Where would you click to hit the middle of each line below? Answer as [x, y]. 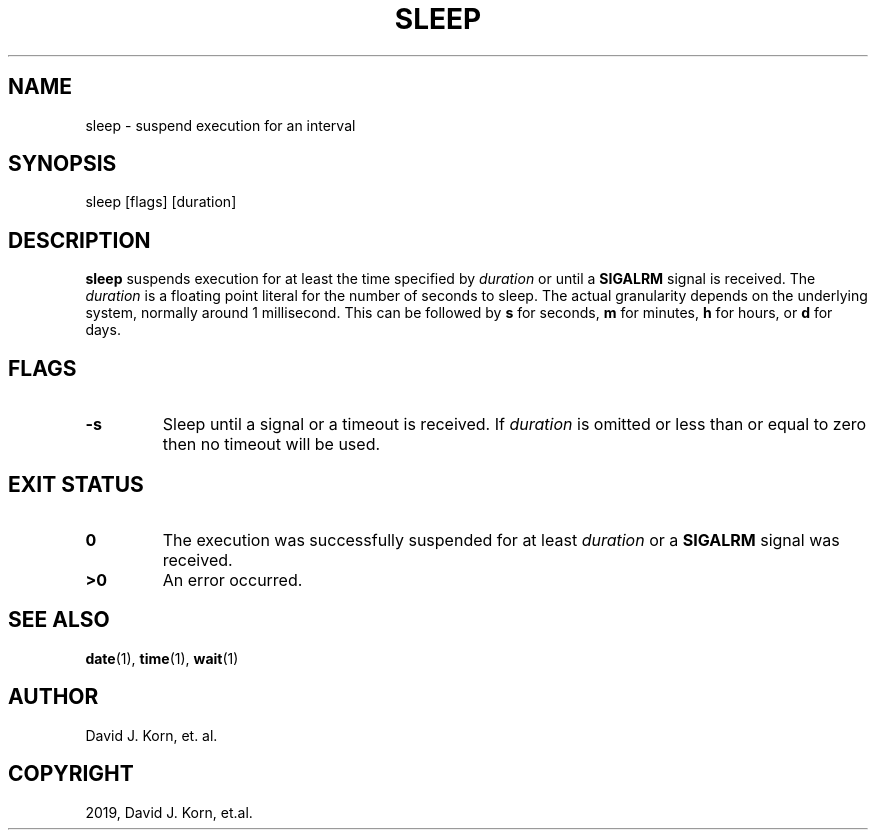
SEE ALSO [59, 620]
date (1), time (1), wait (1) [162, 658]
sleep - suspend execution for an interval [220, 125]
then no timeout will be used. [271, 444]
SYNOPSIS [62, 164]
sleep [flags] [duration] [161, 202]
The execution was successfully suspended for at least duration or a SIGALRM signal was [501, 539]
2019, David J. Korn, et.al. [169, 812]
